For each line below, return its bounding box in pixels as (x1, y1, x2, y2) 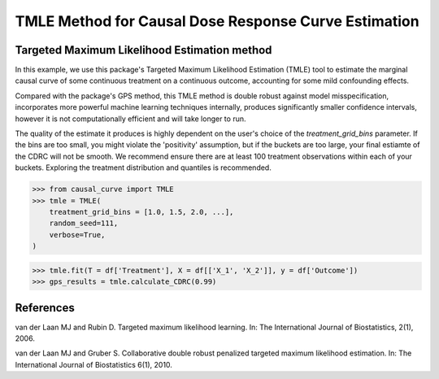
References (15, 301, 75, 315)
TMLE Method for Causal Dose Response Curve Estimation (15, 12, 419, 30)
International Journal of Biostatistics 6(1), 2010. (15, 359, 172, 369)
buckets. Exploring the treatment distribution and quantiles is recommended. (15, 163, 272, 172)
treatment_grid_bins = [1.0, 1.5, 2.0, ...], (49, 207, 234, 216)
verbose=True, (49, 230, 106, 239)
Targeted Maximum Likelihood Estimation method (15, 43, 272, 57)
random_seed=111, (49, 219, 119, 228)
